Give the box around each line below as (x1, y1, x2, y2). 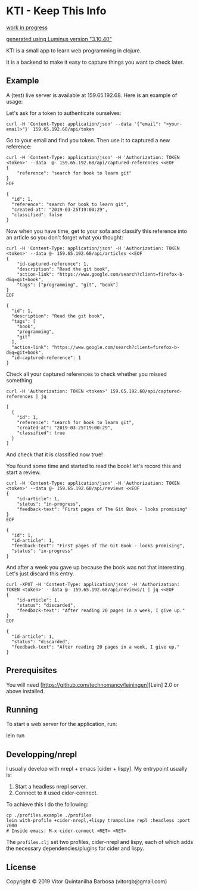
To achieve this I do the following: (6, 801, 89, 808)
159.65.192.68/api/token (32, 126, 95, 132)
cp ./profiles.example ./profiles (6, 812, 92, 818)
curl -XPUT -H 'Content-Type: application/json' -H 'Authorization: (6, 581, 180, 587)
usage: (6, 98, 23, 105)
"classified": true (17, 430, 66, 436)
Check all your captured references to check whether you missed (6, 370, 167, 378)
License (6, 862, 36, 872)
